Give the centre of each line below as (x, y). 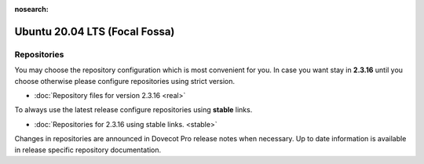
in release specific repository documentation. (88, 150)
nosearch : (31, 9)
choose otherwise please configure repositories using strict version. (125, 81)
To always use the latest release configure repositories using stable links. (133, 110)
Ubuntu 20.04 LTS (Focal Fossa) (95, 31)
